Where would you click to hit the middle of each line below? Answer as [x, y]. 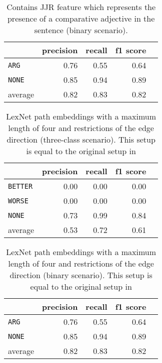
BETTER [20, 186]
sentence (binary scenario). [81, 30]
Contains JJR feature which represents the [81, 7]
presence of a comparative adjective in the [81, 18]
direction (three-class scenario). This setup [81, 139]
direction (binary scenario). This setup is [81, 275]
